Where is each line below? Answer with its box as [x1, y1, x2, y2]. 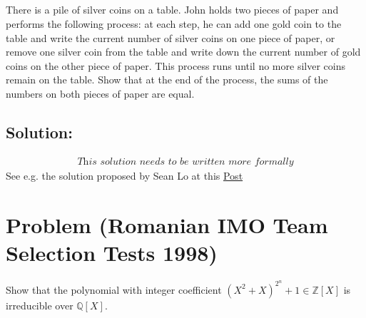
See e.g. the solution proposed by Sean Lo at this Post [6, 168, 243, 183]
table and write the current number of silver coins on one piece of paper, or [6, 30, 335, 45]
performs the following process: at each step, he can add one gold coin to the [6, 16, 342, 31]
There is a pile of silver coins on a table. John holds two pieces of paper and [6, 2, 339, 17]
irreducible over [6, 297, 73, 312]
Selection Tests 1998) [6, 237, 218, 267]
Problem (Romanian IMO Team [6, 210, 328, 239]
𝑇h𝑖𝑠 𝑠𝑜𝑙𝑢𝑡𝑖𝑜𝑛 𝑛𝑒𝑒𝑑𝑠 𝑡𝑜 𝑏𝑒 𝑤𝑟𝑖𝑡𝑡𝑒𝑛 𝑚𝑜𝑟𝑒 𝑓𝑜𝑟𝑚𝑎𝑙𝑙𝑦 [77, 156, 294, 167]
